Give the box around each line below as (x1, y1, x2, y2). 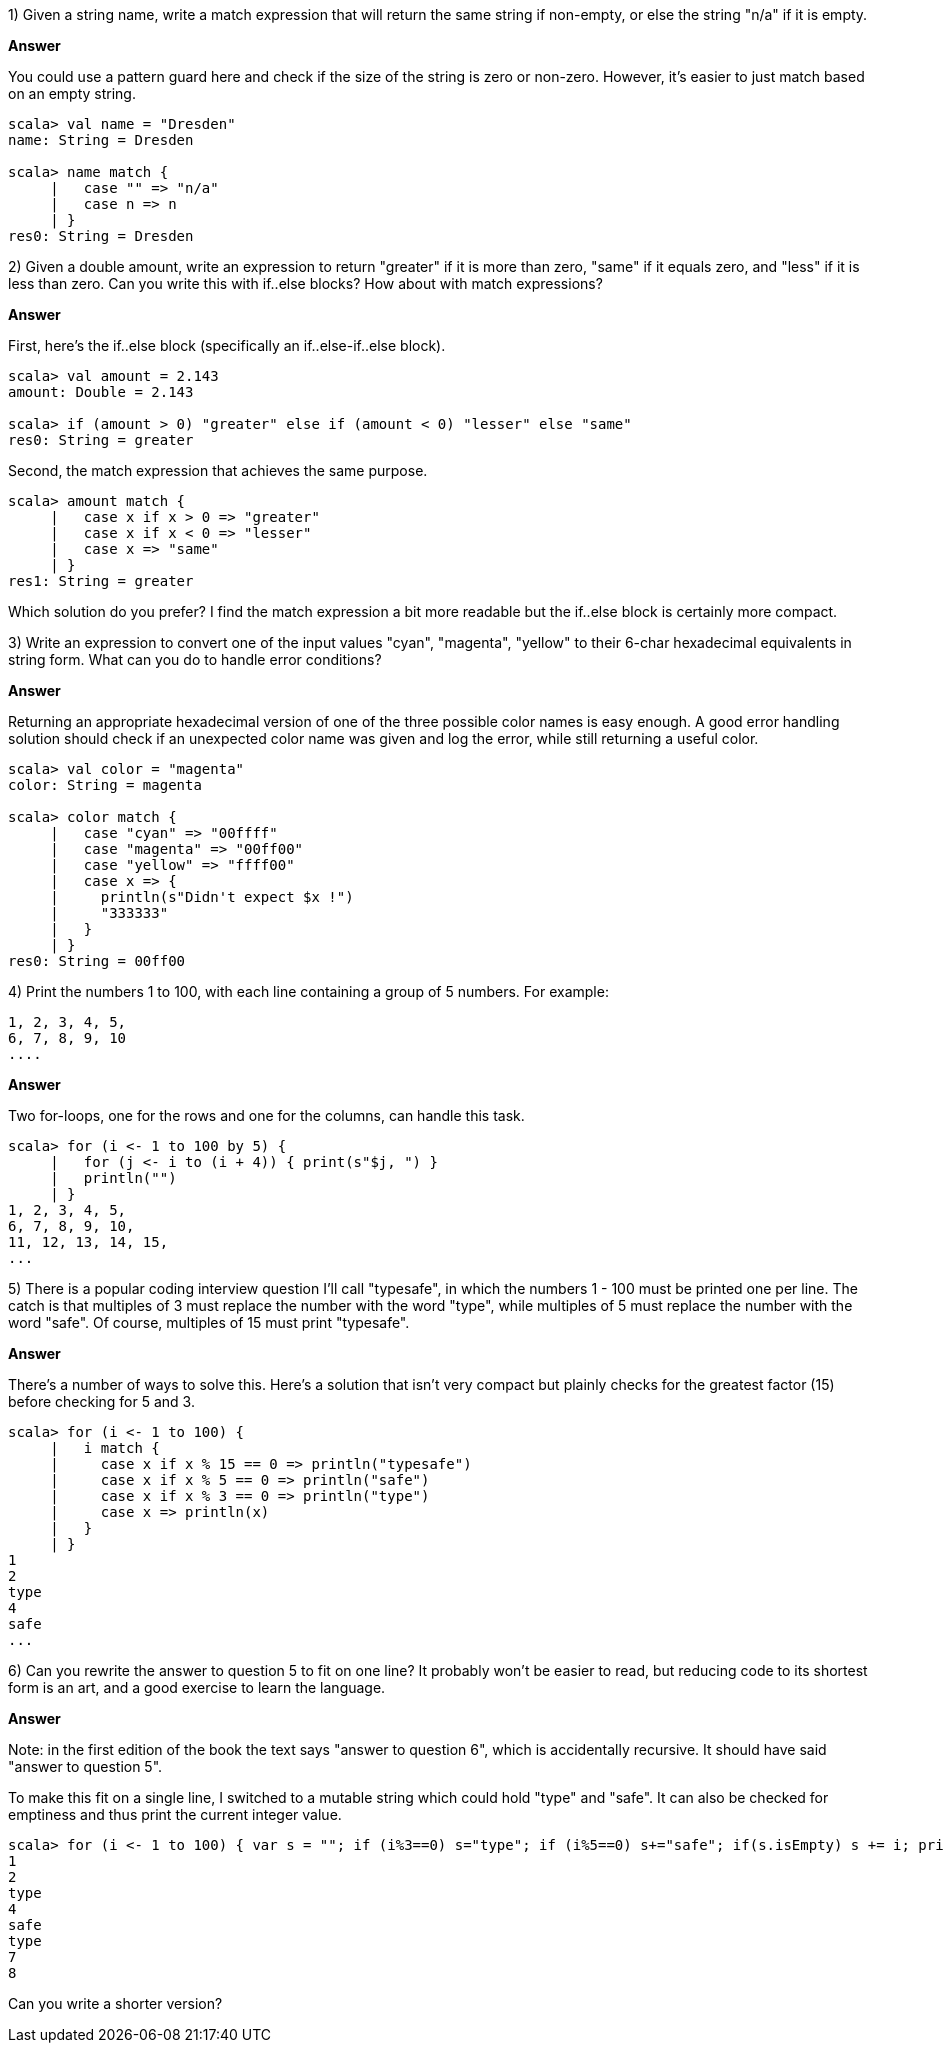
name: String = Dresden (8, 132, 194, 148)
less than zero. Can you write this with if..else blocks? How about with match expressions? (8, 275, 603, 292)
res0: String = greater (8, 432, 194, 448)
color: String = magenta (8, 777, 202, 793)
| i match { (50, 1440, 160, 1456)
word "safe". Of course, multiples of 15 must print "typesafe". (8, 1314, 410, 1331)
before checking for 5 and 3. (8, 1393, 195, 1410)
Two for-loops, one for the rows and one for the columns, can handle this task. (8, 1107, 525, 1124)
